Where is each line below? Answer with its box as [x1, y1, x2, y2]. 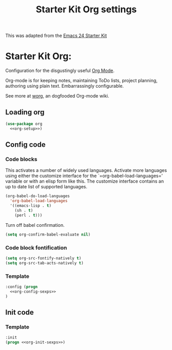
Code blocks [5, 155, 37, 163]
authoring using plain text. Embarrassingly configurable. [5, 83, 124, 89]
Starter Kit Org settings [35, 4, 137, 15]
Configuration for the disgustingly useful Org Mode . [5, 68, 114, 74]
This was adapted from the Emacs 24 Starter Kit [5, 32, 107, 39]
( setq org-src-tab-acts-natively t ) [5, 260, 84, 265]
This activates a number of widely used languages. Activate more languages [5, 167, 167, 173]
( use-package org [5, 121, 43, 126]
